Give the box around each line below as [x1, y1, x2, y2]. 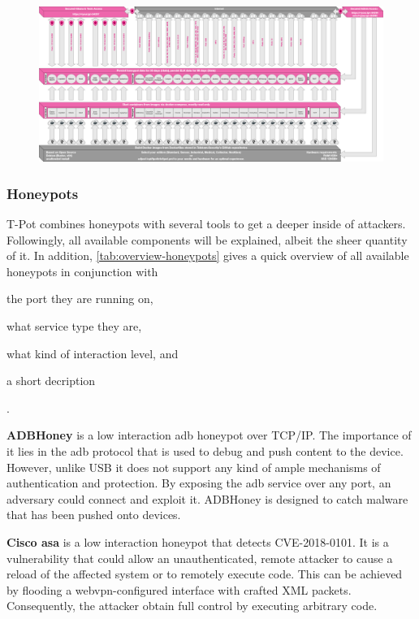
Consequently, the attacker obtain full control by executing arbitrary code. [6, 597, 378, 614]
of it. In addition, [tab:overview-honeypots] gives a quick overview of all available [6, 247, 409, 264]
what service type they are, [6, 318, 142, 335]
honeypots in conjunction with [6, 262, 158, 279]
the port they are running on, [6, 290, 153, 307]
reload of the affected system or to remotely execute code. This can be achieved [6, 565, 403, 582]
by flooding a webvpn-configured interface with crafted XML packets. [6, 581, 352, 598]
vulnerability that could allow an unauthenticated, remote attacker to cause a [6, 549, 393, 566]
